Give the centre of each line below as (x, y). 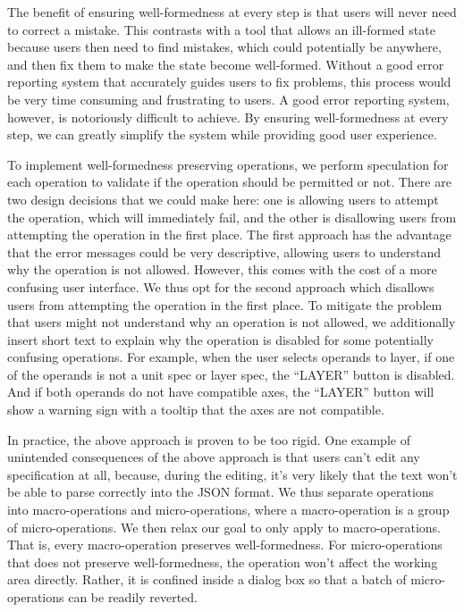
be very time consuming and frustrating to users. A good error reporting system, (228, 99)
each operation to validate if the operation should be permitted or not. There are (229, 182)
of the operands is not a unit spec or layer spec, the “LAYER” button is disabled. (231, 374)
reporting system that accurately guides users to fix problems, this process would (229, 82)
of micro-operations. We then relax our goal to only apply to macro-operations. (224, 527)
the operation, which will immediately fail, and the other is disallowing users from (232, 217)
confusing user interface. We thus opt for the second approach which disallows (221, 286)
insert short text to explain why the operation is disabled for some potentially (220, 339)
